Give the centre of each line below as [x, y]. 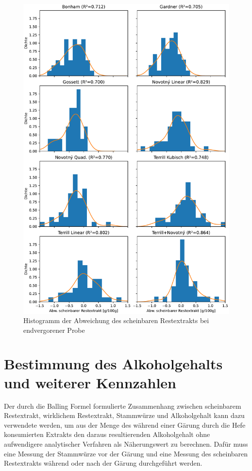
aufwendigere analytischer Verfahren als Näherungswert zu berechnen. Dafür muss [126, 444]
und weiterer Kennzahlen [90, 382]
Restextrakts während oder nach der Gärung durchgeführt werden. [103, 463]
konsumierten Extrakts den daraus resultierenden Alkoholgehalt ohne [107, 434]
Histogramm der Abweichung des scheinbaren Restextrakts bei [116, 320]
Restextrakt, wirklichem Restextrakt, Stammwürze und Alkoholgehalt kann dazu [124, 415]
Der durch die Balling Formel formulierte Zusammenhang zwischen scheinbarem [123, 406]
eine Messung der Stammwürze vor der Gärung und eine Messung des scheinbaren [126, 453]
